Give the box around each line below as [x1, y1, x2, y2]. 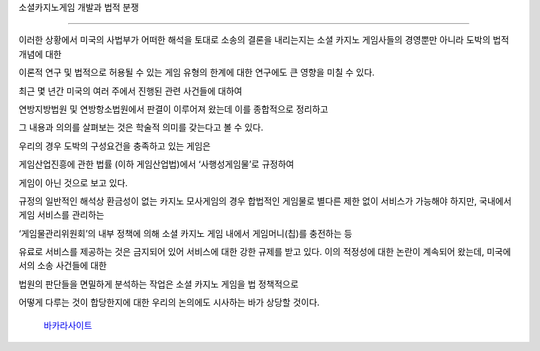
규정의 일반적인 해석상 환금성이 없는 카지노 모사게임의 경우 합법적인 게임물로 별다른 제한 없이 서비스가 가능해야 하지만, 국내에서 [18, 195, 512, 207]
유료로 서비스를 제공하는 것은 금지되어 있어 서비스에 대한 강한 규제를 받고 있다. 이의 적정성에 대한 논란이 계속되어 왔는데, [18, 246, 485, 258]
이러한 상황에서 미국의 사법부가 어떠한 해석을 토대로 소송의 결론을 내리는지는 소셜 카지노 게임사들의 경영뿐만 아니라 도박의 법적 [18, 34, 510, 46]
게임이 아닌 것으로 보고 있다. [18, 176, 129, 189]
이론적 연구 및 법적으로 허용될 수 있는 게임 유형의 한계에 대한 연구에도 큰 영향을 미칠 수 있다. [18, 66, 375, 79]
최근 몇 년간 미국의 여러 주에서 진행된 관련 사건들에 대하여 [18, 85, 243, 97]
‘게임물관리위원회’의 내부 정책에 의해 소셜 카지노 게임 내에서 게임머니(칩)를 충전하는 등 [18, 227, 353, 239]
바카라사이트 [43, 319, 93, 331]
